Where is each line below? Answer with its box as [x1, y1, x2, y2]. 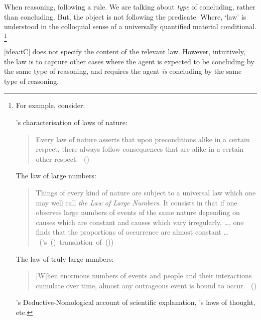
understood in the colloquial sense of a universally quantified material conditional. [4, 21, 256, 32]
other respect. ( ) [36, 153, 89, 164]
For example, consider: [16, 100, 85, 111]
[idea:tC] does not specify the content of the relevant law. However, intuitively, [4, 46, 245, 57]
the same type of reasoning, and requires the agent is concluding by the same [4, 66, 242, 76]
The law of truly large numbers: [16, 253, 114, 264]
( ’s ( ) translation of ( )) [39, 237, 114, 247]
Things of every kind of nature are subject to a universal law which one [36, 187, 256, 198]
